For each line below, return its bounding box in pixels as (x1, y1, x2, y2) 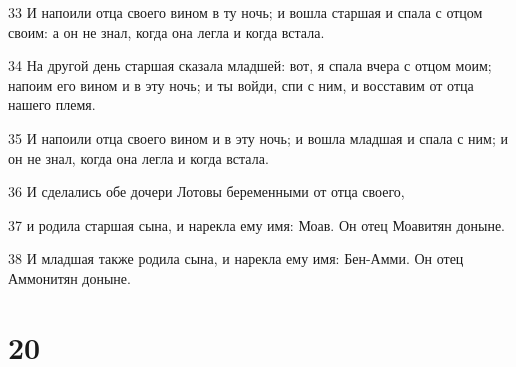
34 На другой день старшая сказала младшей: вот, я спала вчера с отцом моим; (8, 55, 492, 76)
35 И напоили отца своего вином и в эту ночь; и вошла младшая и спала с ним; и (8, 127, 508, 148)
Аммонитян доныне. (8, 267, 131, 288)
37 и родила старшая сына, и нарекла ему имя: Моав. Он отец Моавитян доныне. (8, 214, 506, 235)
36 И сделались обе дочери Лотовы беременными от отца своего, (8, 181, 405, 202)
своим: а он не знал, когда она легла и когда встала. (8, 21, 325, 42)
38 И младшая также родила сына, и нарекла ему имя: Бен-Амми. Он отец (8, 248, 464, 269)
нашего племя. (8, 94, 96, 115)
